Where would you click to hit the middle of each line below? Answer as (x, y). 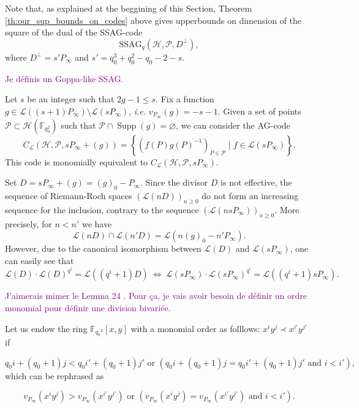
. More (287, 209)
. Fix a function (185, 99)
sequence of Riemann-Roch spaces (69, 196)
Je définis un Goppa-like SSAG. (64, 78)
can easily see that (40, 260)
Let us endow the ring (46, 328)
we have (97, 223)
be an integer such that (71, 99)
